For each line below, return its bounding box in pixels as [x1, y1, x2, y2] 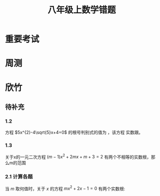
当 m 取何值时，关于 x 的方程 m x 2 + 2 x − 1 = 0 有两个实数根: [5, 185, 125, 192]
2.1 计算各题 [5, 174, 33, 180]
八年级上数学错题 [47, 4, 116, 16]
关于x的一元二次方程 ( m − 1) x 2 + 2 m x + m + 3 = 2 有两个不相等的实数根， [5, 153, 152, 160]
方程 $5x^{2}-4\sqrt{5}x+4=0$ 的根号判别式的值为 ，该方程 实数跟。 [5, 130, 143, 136]
